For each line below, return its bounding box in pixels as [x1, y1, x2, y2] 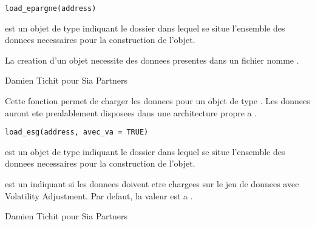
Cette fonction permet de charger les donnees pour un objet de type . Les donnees [5, 95, 310, 107]
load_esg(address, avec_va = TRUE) [5, 128, 149, 137]
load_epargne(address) [5, 4, 97, 13]
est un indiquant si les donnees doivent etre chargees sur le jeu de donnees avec [5, 178, 299, 190]
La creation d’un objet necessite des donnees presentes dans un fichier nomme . [5, 53, 299, 66]
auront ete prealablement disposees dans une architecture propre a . [5, 106, 257, 119]
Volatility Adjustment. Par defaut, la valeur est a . [5, 189, 193, 202]
